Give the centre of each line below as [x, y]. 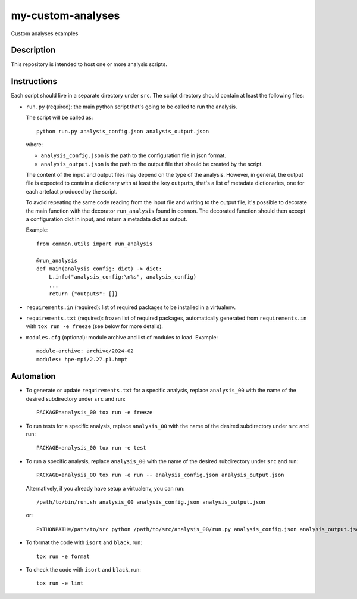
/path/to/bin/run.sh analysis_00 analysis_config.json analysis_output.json [151, 502]
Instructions [34, 81]
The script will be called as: [59, 118]
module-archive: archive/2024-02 [85, 351]
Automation [33, 376]
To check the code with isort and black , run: [83, 569]
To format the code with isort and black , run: [84, 542]
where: [35, 144]
